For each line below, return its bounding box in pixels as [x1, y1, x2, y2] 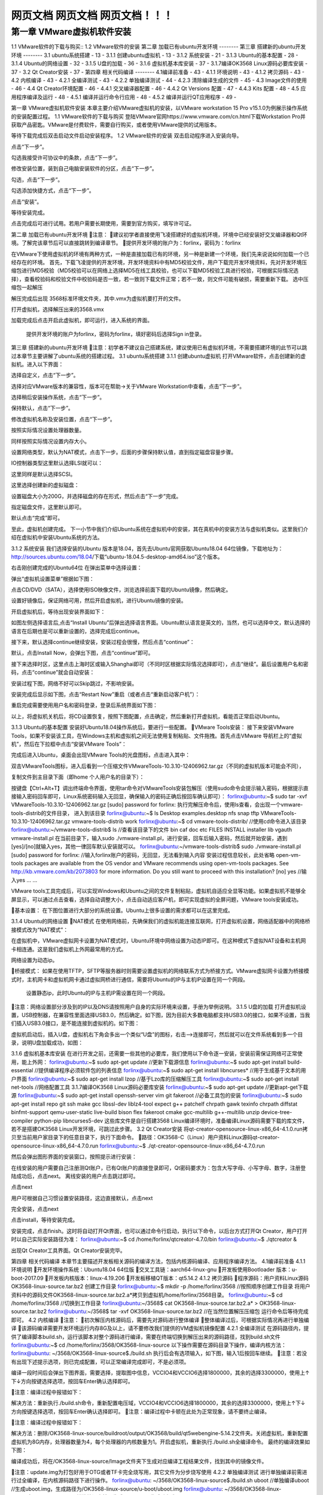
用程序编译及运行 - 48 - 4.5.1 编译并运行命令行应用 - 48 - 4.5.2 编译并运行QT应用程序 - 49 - [11, 93, 237, 100]
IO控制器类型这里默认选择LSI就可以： [11, 459, 103, 466]
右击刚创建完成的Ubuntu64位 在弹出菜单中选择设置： [11, 564, 143, 571]
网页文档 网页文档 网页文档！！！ [11, 9, 173, 22]
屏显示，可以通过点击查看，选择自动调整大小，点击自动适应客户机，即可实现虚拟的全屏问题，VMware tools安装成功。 [11, 896, 302, 903]
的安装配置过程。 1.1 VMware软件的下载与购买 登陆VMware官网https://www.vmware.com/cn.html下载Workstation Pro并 [11, 112, 306, 120]
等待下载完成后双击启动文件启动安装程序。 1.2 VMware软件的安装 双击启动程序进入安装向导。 [11, 132, 242, 139]
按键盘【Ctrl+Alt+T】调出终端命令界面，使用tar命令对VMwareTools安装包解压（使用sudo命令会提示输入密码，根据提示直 [11, 784, 309, 792]
